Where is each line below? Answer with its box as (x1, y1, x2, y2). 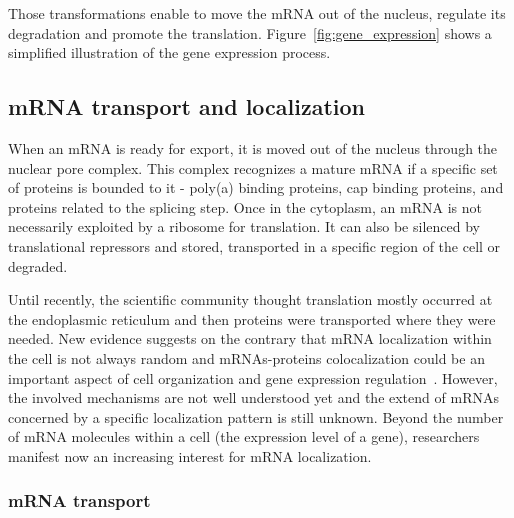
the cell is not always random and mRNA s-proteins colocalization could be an (8, 347, 485, 368)
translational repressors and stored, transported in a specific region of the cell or (8, 235, 501, 256)
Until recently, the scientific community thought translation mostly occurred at (8, 289, 493, 310)
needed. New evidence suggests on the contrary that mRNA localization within (8, 328, 492, 349)
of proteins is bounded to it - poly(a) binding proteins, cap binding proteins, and (8, 177, 504, 198)
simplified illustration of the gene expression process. (8, 42, 331, 63)
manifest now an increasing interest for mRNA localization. (8, 445, 372, 466)
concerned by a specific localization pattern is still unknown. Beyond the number (8, 406, 504, 427)
